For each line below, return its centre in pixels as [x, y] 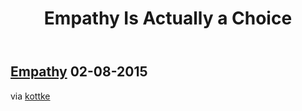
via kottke [30, 96]
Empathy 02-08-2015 [79, 72]
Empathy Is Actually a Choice [168, 18]
